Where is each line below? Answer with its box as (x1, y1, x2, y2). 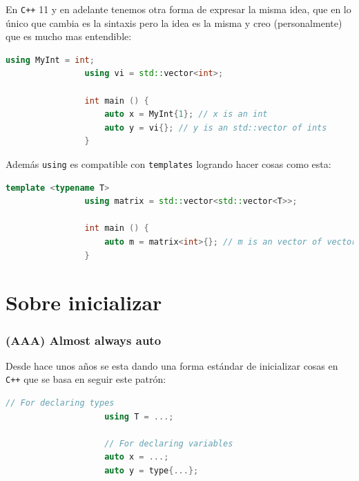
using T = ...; (104, 411, 174, 422)
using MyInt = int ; (6, 55, 95, 65)
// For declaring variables (104, 438, 233, 449)
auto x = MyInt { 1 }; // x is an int (104, 109, 268, 120)
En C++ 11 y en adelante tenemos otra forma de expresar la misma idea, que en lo (6, 2, 351, 16)
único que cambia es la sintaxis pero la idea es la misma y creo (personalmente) (6, 15, 342, 30)
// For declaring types (6, 398, 115, 408)
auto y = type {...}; (104, 466, 199, 476)
